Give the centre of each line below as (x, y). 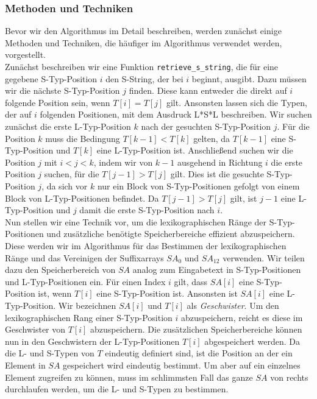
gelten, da (212, 138)
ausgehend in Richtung (220, 162)
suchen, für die (72, 174)
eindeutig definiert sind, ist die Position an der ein (199, 353)
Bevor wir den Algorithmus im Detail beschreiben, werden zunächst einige (143, 31)
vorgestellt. (26, 55)
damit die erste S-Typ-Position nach (147, 210)
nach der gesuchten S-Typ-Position (206, 126)
